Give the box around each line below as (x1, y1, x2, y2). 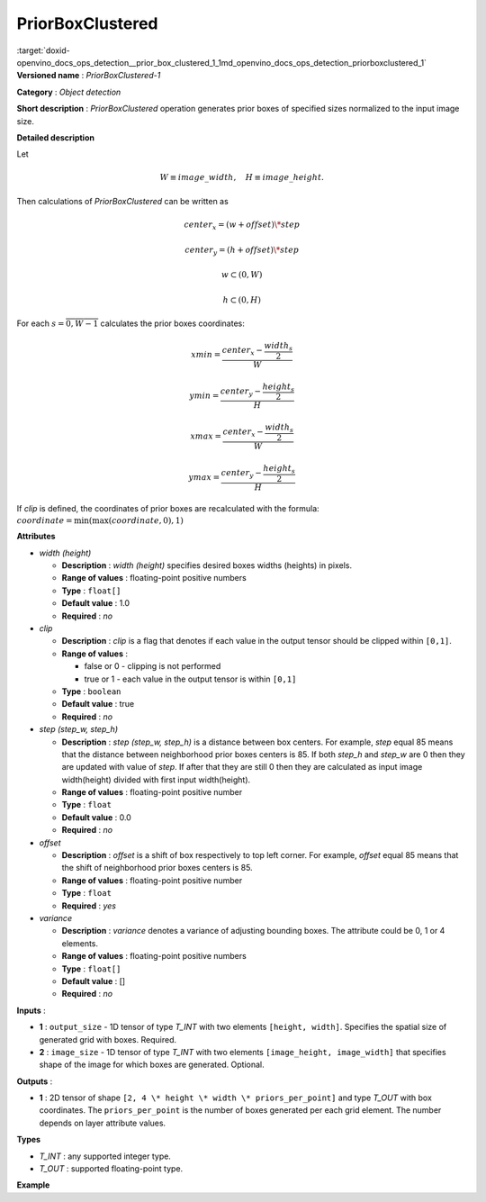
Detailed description (16, 131, 94, 143)
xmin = (190, 349, 221, 359)
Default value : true (61, 699, 135, 709)
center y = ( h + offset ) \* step (184, 244, 300, 257)
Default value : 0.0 (61, 811, 132, 823)
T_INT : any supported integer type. (39, 1151, 171, 1161)
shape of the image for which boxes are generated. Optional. (39, 1059, 265, 1071)
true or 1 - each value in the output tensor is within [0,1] (84, 673, 297, 684)
